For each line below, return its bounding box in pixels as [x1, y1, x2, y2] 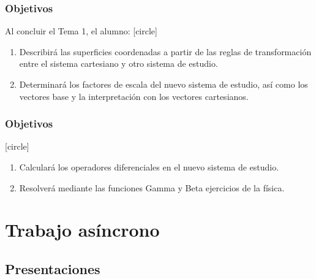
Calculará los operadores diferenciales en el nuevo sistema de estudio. [19, 161, 279, 173]
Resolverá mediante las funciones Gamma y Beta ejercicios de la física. [19, 181, 285, 194]
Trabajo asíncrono [5, 217, 160, 242]
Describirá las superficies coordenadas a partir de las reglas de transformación [19, 45, 312, 58]
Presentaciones [5, 259, 100, 278]
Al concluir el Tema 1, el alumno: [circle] [5, 25, 157, 37]
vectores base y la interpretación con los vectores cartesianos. [19, 90, 249, 102]
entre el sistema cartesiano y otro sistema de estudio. [19, 57, 218, 70]
